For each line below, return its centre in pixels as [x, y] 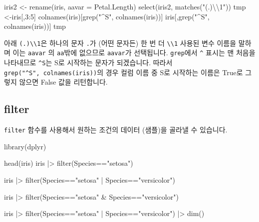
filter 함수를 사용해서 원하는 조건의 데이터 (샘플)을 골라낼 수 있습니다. [116, 130]
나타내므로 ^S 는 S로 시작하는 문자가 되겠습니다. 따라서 [88, 62]
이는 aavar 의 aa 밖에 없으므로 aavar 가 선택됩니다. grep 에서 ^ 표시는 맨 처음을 [134, 53]
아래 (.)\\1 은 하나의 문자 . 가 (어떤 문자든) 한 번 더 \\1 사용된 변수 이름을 [120, 43]
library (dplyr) [25, 146]
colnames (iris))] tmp [35, 26]
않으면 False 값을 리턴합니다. [63, 82]
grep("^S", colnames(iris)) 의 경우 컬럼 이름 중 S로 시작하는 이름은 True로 [124, 72]
